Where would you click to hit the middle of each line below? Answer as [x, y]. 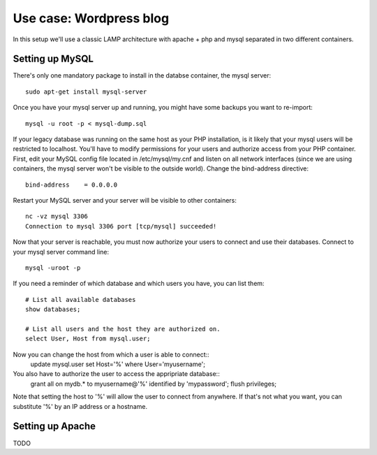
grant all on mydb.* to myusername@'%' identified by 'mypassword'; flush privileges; [154, 384]
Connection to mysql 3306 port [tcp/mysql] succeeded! [121, 226]
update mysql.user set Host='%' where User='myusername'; [118, 364]
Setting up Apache [54, 426]
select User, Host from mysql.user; [88, 339]
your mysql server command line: [61, 252]
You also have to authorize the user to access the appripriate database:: [116, 374]
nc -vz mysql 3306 [57, 216]
